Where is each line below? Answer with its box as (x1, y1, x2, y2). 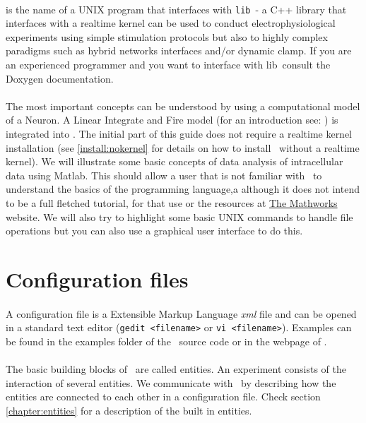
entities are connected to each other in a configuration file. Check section (6, 389, 321, 404)
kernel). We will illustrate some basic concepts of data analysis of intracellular (6, 154, 343, 169)
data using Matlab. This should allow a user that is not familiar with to (6, 167, 322, 182)
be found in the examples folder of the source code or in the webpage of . (6, 333, 327, 348)
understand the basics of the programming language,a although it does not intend (6, 181, 360, 196)
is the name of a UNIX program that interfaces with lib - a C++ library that (6, 1, 347, 16)
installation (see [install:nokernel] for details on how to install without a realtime (6, 140, 360, 155)
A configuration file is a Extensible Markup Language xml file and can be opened (6, 306, 357, 321)
